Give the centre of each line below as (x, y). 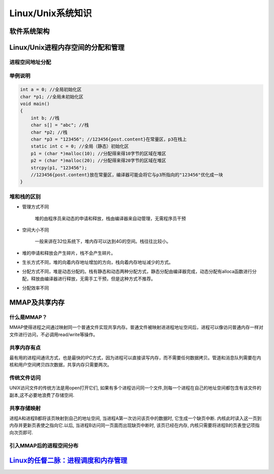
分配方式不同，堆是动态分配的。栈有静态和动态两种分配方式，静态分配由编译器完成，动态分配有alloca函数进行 (137, 272)
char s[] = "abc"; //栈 (60, 125)
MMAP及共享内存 (37, 303)
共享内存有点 (25, 348)
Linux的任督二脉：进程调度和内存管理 (68, 461)
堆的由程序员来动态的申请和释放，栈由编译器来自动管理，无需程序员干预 (110, 218)
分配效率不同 (36, 288)
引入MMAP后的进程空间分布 (44, 446)
